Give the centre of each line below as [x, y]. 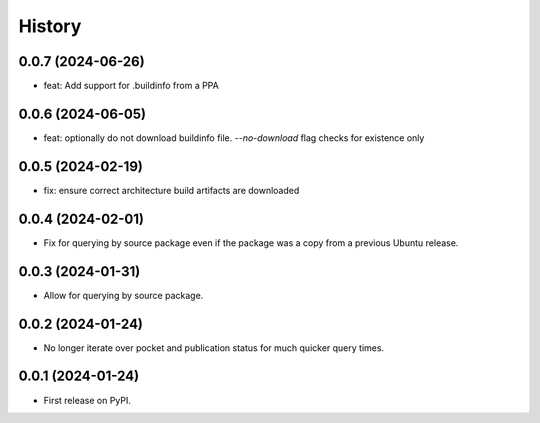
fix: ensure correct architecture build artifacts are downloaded [171, 190]
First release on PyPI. [87, 400]
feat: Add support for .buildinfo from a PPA [131, 86]
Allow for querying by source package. [123, 295]
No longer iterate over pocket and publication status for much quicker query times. [214, 347]
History [50, 26]
